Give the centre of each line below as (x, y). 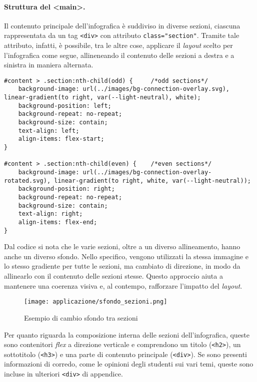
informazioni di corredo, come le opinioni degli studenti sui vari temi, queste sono (129, 364)
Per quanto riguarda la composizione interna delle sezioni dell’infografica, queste (127, 334)
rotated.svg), (27, 181)
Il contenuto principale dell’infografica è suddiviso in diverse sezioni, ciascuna (122, 25)
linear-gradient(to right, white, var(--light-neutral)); (152, 181)
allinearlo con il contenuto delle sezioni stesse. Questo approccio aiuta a (113, 276)
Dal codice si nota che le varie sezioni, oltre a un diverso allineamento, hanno (122, 246)
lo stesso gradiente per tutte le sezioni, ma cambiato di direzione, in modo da (122, 266)
